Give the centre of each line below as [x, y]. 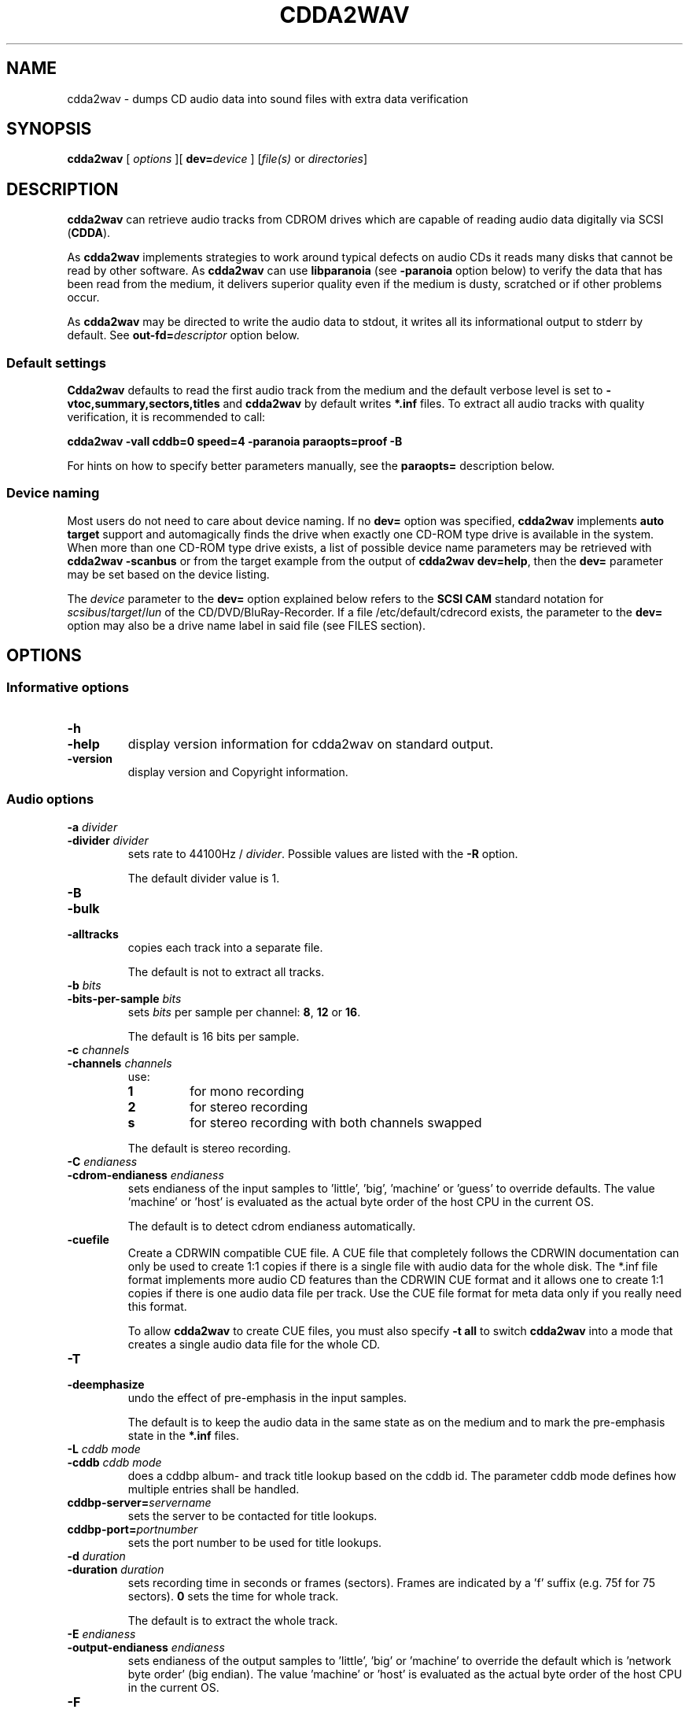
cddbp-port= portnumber [133, 1529]
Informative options [68, 687]
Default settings [56, 363]
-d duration [96, 1556]
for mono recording [247, 1091]
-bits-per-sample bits [124, 998]
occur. [83, 298]
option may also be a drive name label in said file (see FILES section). [247, 625]
